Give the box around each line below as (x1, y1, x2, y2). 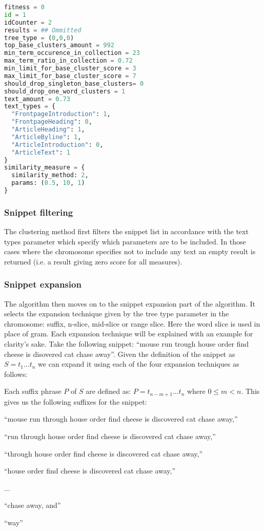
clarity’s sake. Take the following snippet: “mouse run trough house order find (4, 338, 249, 349)
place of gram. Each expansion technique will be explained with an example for (4, 328, 253, 339)
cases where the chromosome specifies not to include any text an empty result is (4, 246, 256, 257)
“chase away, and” (4, 500, 61, 510)
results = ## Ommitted (4, 26, 82, 34)
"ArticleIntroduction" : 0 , (11, 141, 104, 148)
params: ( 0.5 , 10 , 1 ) (11, 179, 85, 187)
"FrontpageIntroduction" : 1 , (11, 110, 111, 118)
